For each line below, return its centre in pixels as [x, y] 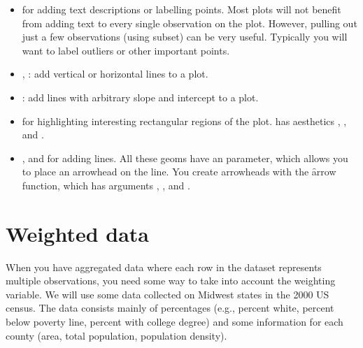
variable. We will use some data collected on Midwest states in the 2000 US [168, 294]
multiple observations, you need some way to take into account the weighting [171, 281]
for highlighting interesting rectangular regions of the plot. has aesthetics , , [184, 121]
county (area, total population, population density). [116, 335]
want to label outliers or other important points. [126, 50]
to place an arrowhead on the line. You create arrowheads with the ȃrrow [179, 172]
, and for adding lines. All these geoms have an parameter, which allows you [185, 158]
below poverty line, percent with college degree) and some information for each [175, 322]
